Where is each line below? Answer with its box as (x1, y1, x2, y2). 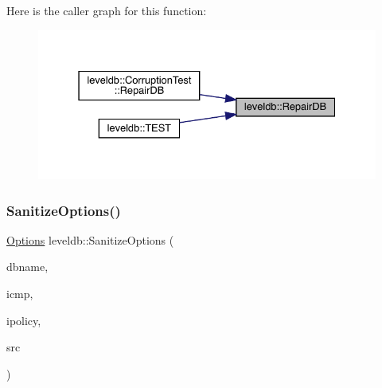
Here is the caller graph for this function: (6, 2, 207, 18)
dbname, (6, 258, 49, 275)
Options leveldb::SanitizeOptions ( (6, 231, 174, 248)
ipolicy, (6, 312, 41, 328)
